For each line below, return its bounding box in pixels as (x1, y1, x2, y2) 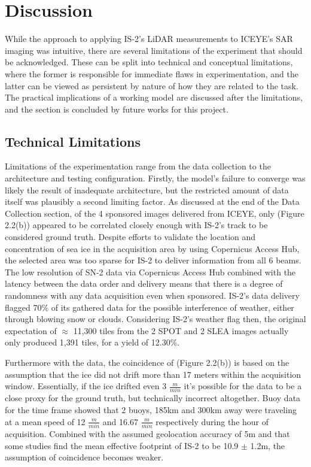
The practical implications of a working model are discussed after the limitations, (5, 91, 303, 104)
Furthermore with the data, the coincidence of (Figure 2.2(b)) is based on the (5, 356, 289, 368)
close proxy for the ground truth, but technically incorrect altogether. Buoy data (5, 392, 301, 404)
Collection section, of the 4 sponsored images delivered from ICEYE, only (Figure (5, 207, 304, 219)
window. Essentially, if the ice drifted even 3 (5, 380, 167, 392)
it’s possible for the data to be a (184, 380, 302, 392)
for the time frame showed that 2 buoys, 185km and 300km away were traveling (5, 404, 297, 416)
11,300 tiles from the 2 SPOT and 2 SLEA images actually (73, 324, 289, 336)
